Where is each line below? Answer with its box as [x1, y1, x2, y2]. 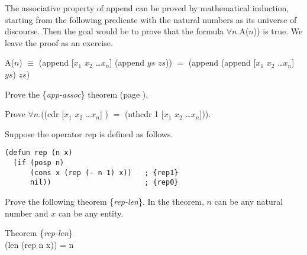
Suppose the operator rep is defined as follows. [5, 127, 173, 140]
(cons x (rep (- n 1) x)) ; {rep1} [30, 168, 179, 177]
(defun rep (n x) [5, 149, 73, 157]
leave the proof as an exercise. [5, 36, 113, 49]
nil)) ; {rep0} [30, 178, 179, 187]
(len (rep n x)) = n [5, 238, 74, 250]
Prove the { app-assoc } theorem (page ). [5, 88, 148, 100]
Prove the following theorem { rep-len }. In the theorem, [5, 195, 204, 207]
